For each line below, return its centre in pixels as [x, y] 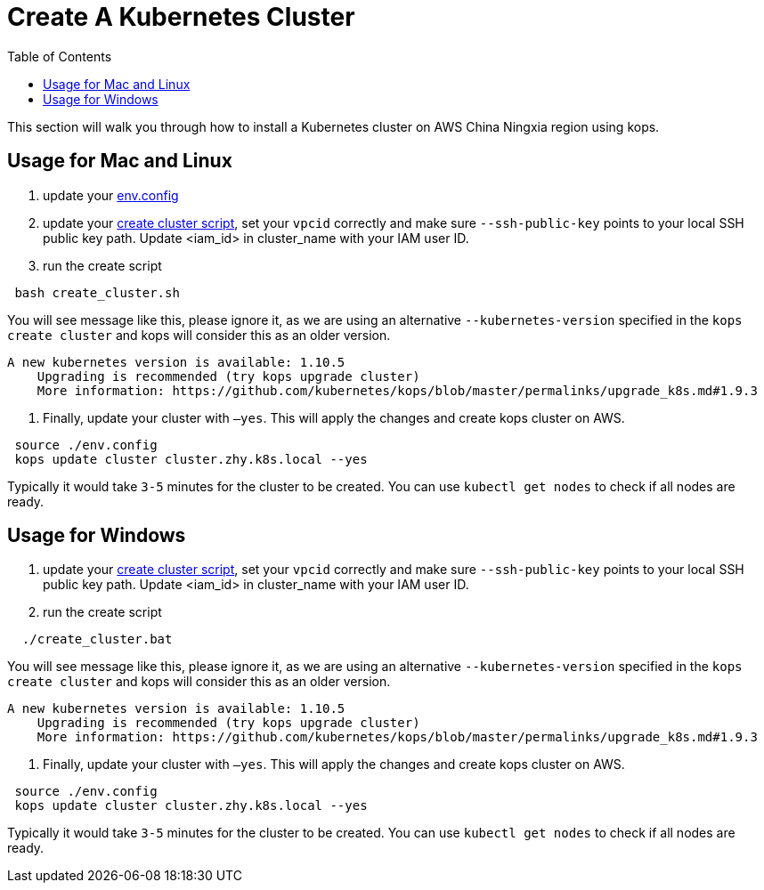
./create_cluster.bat [97, 639]
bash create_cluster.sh [97, 292]
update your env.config [111, 195]
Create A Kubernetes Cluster [181, 17]
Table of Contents [60, 56]
